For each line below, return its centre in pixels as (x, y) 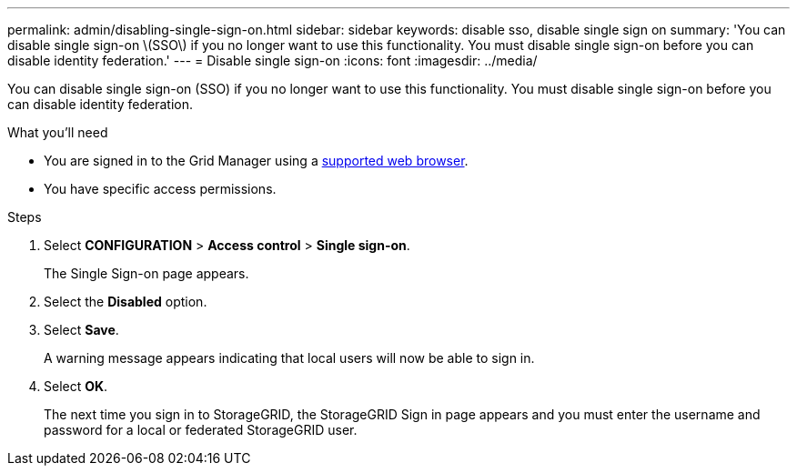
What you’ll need (58, 132)
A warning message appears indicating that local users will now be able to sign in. (289, 358)
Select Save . (81, 330)
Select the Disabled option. (126, 302)
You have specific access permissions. (160, 189)
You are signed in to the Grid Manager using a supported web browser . (256, 161)
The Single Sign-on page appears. (146, 273)
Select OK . (76, 386)
